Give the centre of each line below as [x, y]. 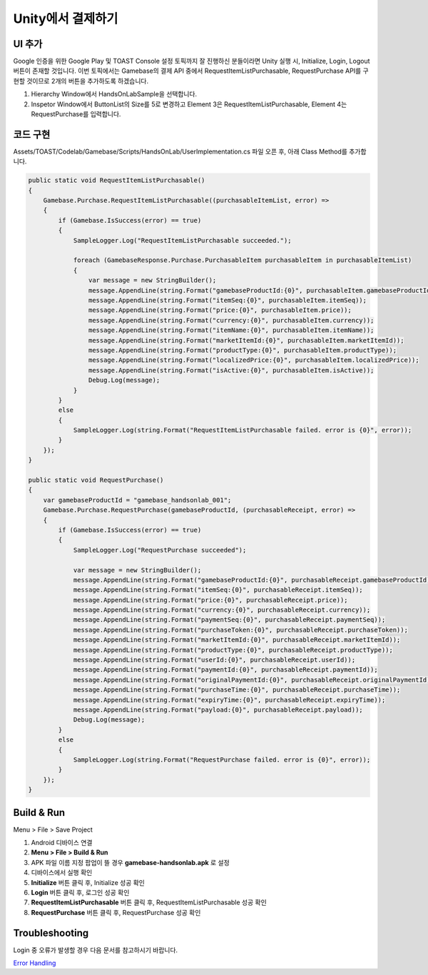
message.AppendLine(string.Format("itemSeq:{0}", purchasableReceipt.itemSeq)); [218, 590]
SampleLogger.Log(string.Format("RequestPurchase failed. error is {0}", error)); [222, 759]
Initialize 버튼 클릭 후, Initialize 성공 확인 [88, 882]
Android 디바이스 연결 [62, 843]
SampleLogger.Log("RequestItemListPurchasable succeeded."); [182, 240]
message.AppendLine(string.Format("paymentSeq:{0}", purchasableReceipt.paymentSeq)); [229, 620]
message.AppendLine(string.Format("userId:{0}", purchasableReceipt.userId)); [214, 660]
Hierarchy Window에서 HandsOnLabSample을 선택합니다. [114, 94]
